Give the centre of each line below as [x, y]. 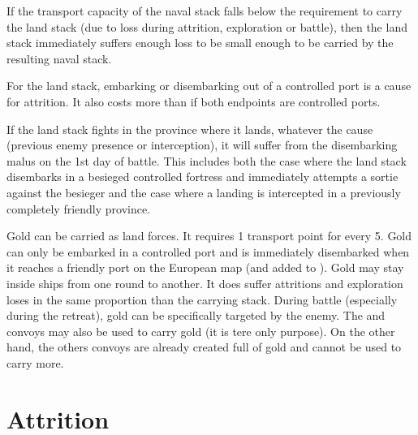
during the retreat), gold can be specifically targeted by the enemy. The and [196, 315]
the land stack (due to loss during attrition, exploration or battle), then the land [207, 26]
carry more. [35, 362]
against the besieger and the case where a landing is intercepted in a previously [204, 192]
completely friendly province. [79, 208]
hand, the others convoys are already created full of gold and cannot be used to [204, 347]
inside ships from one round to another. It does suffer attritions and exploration [205, 283]
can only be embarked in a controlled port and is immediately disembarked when [208, 251]
